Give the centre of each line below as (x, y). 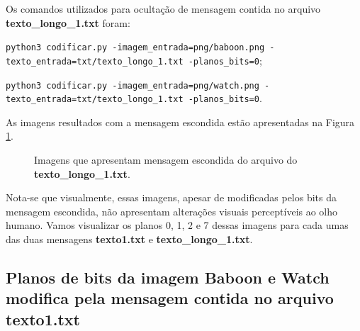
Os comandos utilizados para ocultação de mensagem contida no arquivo (163, 9)
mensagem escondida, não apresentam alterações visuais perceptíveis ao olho (172, 211)
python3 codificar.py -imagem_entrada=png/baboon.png (135, 48)
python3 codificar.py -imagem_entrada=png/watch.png (133, 85)
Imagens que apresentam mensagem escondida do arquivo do (166, 159)
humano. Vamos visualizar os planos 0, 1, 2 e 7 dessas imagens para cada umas (177, 225)
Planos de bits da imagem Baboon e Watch (168, 277)
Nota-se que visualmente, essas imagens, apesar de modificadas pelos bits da (171, 197)
